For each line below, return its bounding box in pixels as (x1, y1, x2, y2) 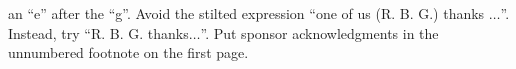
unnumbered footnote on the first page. (8, 42, 249, 63)
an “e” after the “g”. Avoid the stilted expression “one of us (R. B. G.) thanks (8, 3, 485, 23)
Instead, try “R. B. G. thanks (8, 22, 189, 43)
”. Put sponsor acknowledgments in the (200, 22, 439, 43)
